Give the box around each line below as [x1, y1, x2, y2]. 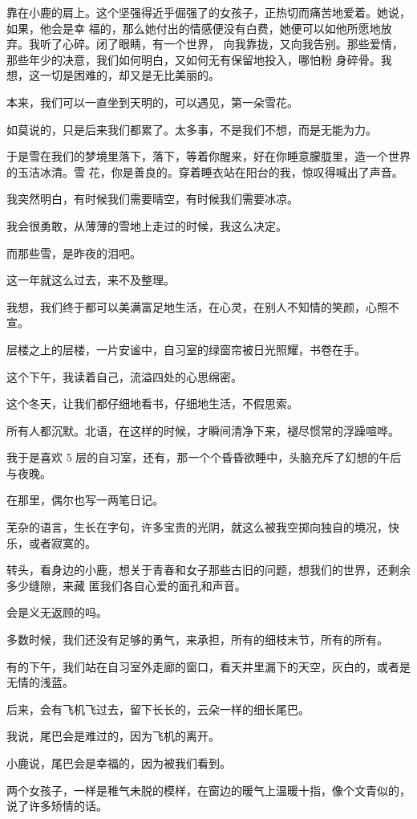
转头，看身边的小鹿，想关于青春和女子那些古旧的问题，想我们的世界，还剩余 [6, 561, 411, 578]
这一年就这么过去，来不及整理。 [6, 271, 175, 288]
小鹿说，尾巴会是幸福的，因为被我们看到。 [6, 755, 231, 771]
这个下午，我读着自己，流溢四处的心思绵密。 [6, 368, 242, 385]
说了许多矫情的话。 [6, 797, 107, 814]
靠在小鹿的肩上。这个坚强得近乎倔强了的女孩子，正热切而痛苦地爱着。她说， [6, 4, 411, 20]
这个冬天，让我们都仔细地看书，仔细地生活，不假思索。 [6, 395, 298, 412]
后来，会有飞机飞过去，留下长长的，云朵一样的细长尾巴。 [6, 700, 310, 717]
